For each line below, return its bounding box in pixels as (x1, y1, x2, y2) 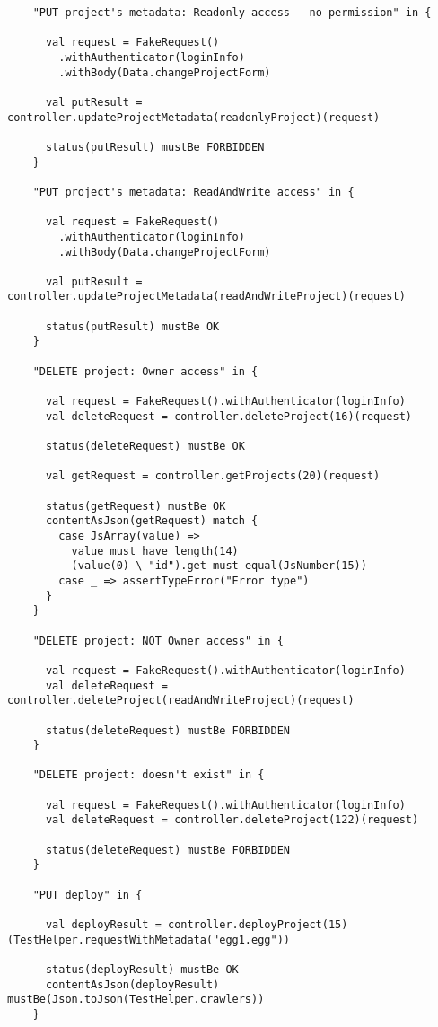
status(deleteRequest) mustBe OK (45, 440, 245, 453)
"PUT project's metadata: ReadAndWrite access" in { (32, 185, 355, 198)
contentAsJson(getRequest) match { (45, 514, 258, 528)
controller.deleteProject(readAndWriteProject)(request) (7, 694, 355, 707)
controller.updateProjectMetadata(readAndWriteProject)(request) (7, 290, 406, 303)
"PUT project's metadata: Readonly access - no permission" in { (32, 6, 432, 19)
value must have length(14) (71, 544, 239, 557)
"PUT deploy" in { (32, 888, 143, 901)
